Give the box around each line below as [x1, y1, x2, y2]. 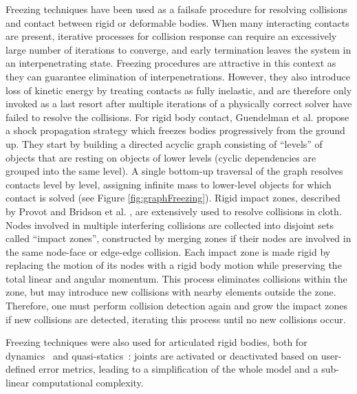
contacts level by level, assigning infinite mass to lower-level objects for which [6, 177, 332, 191]
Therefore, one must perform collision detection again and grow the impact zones [6, 298, 348, 313]
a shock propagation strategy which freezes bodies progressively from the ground [6, 123, 345, 138]
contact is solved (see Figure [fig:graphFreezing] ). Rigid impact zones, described [6, 190, 340, 205]
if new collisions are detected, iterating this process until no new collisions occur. [6, 311, 346, 326]
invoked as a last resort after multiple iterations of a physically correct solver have [6, 96, 352, 111]
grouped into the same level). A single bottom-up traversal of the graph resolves [6, 164, 343, 178]
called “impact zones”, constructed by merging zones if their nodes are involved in [6, 231, 351, 245]
